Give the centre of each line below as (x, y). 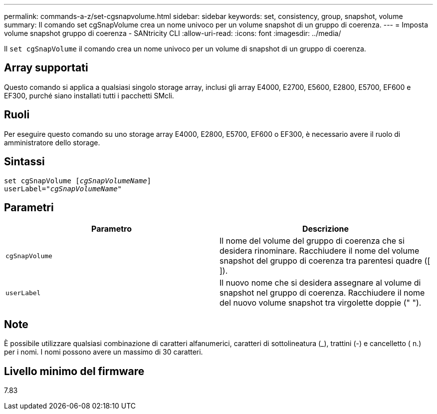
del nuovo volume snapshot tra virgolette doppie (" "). (321, 303)
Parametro (111, 229)
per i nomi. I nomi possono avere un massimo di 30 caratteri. (104, 352)
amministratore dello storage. (52, 142)
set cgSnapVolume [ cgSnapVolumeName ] (78, 181)
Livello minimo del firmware (74, 371)
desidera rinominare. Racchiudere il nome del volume (320, 251)
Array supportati (46, 68)
